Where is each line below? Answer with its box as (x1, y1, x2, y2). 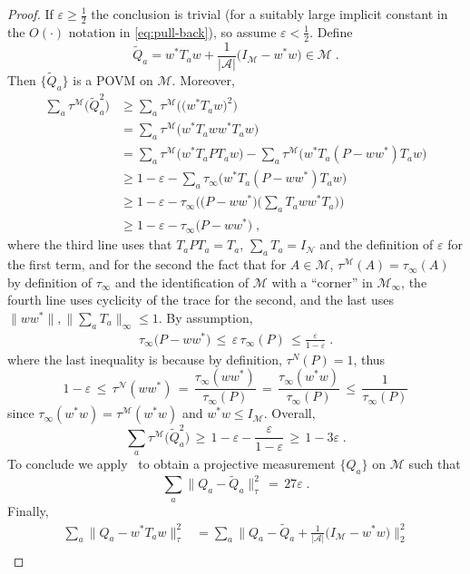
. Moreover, (171, 70, 235, 89)
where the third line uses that (7, 235, 172, 254)
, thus (353, 349, 386, 368)
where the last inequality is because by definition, (7, 349, 282, 368)
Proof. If (7, 5, 54, 23)
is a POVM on (73, 70, 153, 89)
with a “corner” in (271, 272, 373, 291)
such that (408, 454, 461, 473)
